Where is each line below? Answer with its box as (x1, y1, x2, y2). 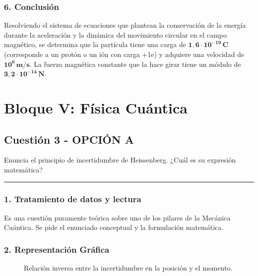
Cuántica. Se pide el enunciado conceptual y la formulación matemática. (4, 222, 224, 232)
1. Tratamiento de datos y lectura (4, 193, 141, 205)
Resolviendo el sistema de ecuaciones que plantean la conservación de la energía (4, 20, 246, 30)
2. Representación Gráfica (4, 243, 110, 255)
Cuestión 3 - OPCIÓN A (4, 131, 134, 147)
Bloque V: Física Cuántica (4, 97, 188, 117)
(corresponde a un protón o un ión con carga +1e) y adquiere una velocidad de (4, 49, 245, 59)
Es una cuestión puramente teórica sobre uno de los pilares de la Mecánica (4, 212, 231, 222)
